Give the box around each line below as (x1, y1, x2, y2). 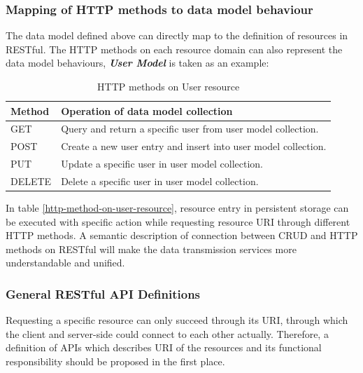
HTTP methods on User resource (97, 79, 240, 93)
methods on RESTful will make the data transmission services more (6, 241, 297, 256)
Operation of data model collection (61, 103, 233, 118)
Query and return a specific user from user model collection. (61, 121, 319, 136)
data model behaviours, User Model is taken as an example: (6, 55, 269, 70)
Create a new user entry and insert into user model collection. (61, 139, 327, 154)
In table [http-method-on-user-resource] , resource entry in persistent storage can (6, 201, 349, 215)
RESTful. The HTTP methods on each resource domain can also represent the (6, 41, 343, 56)
